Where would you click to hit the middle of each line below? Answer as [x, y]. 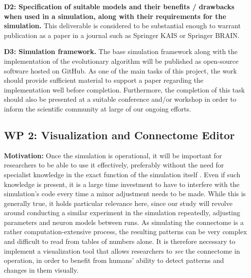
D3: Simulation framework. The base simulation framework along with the [121, 51]
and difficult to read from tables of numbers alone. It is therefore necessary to [120, 241]
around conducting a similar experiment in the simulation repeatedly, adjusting [122, 213]
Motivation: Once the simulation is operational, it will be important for [113, 155]
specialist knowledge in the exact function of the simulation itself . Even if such [122, 174]
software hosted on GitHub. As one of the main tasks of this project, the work [120, 70]
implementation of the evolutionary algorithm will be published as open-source [121, 61]
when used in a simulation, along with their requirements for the [115, 16]
